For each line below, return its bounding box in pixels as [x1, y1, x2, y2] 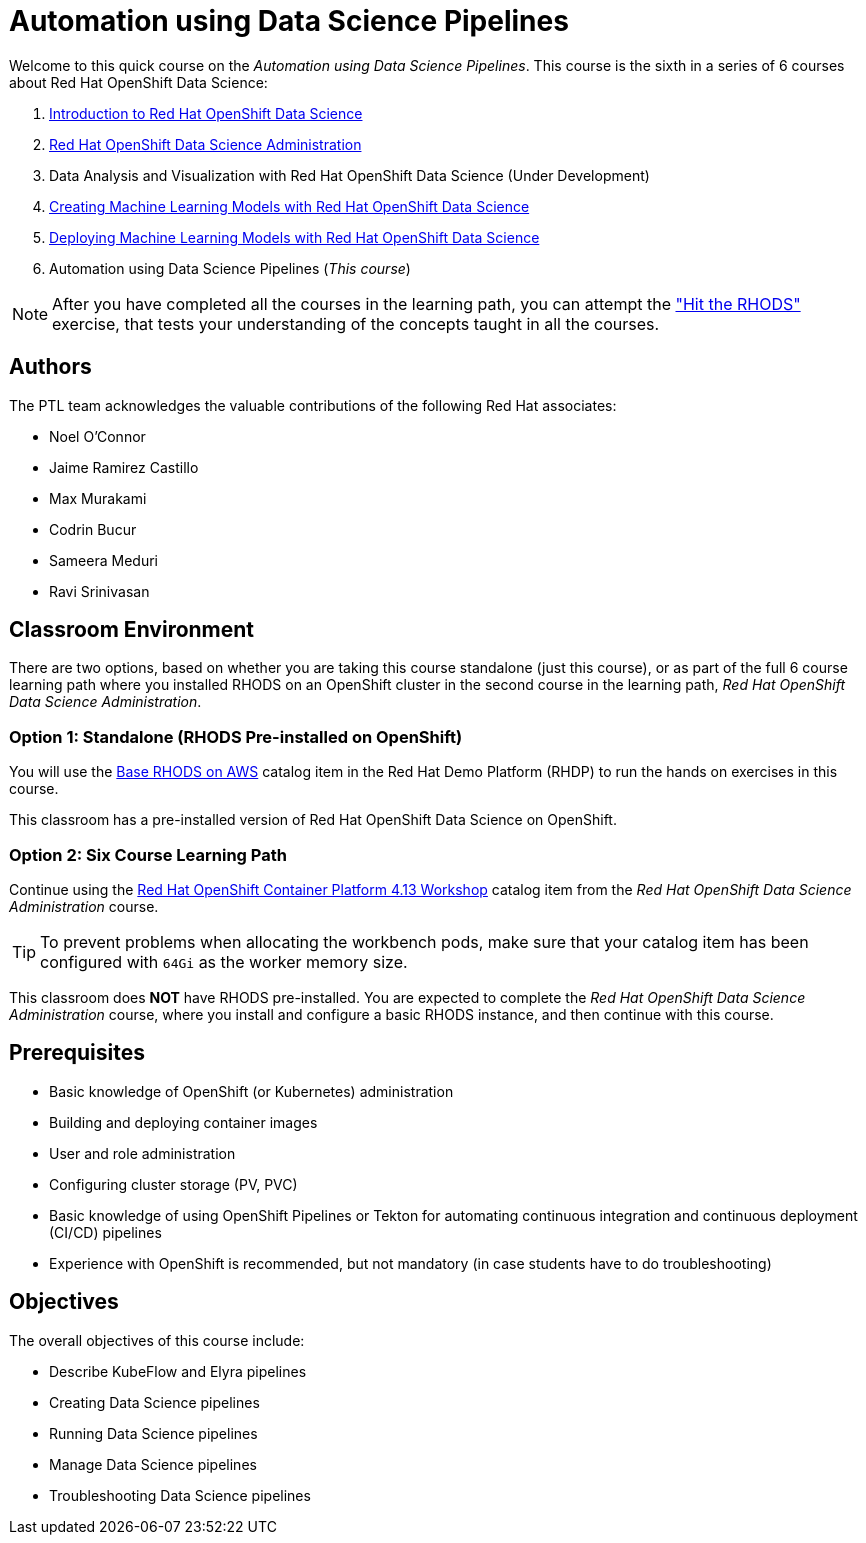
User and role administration [49, 1144, 236, 1162]
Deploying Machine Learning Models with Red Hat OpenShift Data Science [49, 228, 540, 246]
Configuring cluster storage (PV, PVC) [49, 1175, 298, 1193]
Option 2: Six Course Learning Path [9, 844, 287, 865]
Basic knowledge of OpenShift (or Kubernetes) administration [49, 1082, 454, 1100]
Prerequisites [9, 1040, 145, 1066]
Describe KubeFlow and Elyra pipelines [49, 1362, 307, 1380]
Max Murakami [49, 489, 147, 507]
